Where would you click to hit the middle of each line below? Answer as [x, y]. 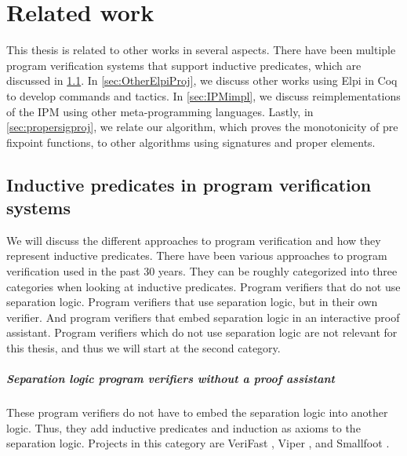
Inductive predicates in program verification [189, 184]
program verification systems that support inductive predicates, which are [184, 65]
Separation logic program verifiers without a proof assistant [171, 379]
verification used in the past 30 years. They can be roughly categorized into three [202, 271]
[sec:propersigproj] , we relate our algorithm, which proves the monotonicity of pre [202, 127]
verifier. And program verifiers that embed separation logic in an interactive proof [203, 317]
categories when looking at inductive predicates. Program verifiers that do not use [203, 286]
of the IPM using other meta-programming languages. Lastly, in [160, 111]
